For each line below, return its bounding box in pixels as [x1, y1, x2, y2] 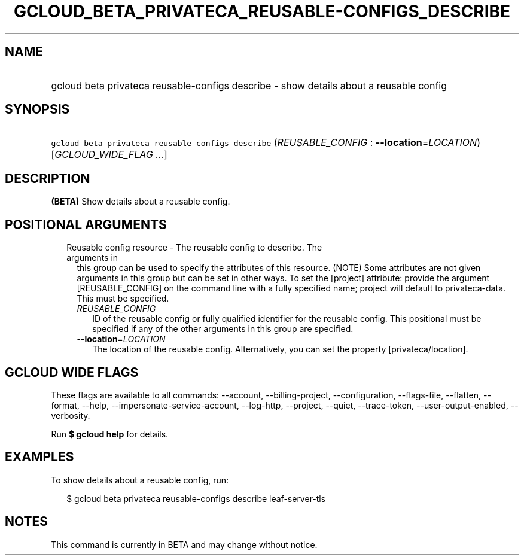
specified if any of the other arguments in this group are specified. [92, 324, 354, 334]
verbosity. [51, 410, 90, 421]
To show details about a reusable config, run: [51, 474, 229, 485]
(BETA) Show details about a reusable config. [51, 196, 230, 207]
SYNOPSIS [5, 102, 70, 117]
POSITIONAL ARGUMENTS [5, 217, 167, 232]
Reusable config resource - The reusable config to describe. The [66, 242, 322, 253]
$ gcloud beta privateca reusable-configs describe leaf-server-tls [66, 493, 326, 504]
